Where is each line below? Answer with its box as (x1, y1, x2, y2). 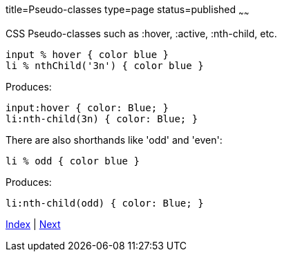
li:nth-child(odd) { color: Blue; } (6, 197, 204, 209)
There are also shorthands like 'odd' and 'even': (6, 133, 223, 146)
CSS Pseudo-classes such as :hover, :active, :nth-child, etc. (6, 27, 277, 39)
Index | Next (6, 218, 61, 230)
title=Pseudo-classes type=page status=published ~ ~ (6, 3, 250, 18)
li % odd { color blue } (6, 155, 140, 166)
